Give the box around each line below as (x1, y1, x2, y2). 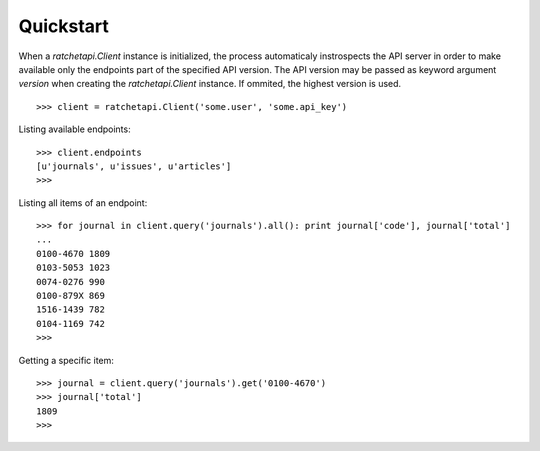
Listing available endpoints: (18, 123, 131, 135)
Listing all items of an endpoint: (18, 196, 148, 209)
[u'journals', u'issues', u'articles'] (36, 160, 232, 172)
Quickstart (18, 15, 110, 37)
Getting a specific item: (18, 354, 115, 366)
